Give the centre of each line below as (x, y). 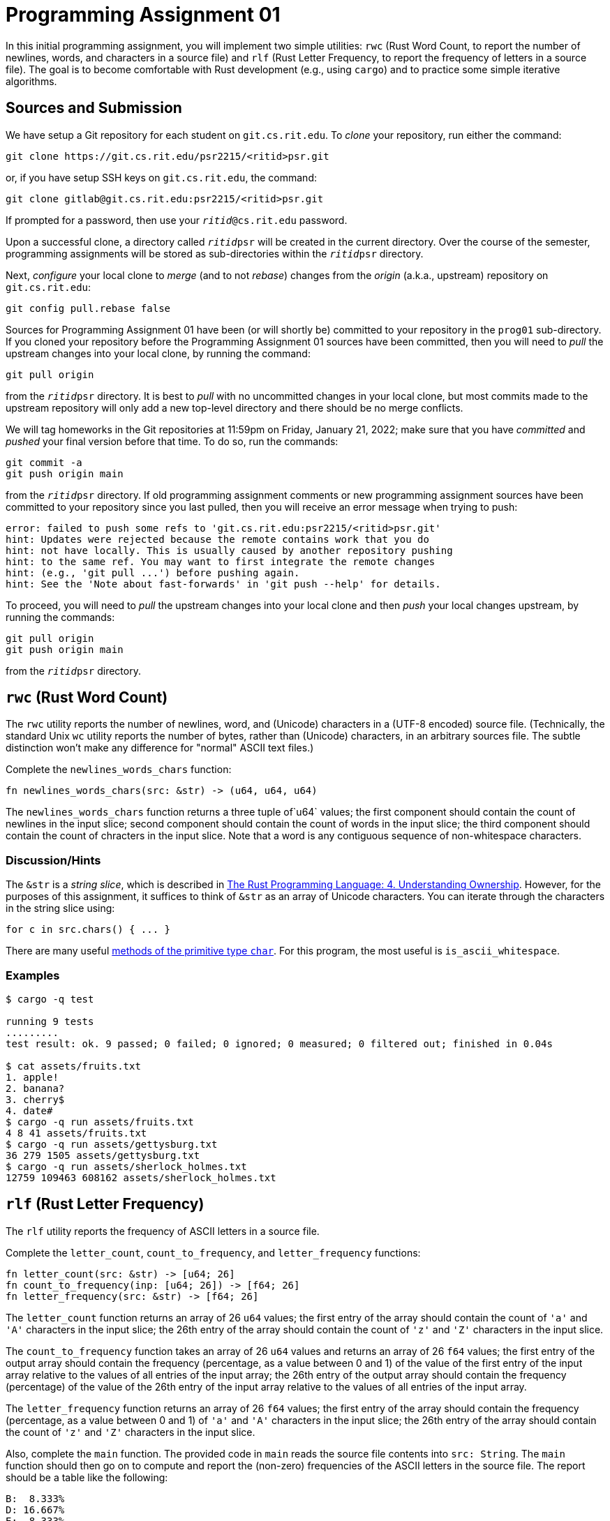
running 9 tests (50, 1021)
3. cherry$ (35, 1099)
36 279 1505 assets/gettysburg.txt (103, 1155)
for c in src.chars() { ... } (88, 930)
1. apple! (32, 1077)
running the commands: (60, 617)
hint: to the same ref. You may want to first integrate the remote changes (221, 561)
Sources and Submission (94, 108)
